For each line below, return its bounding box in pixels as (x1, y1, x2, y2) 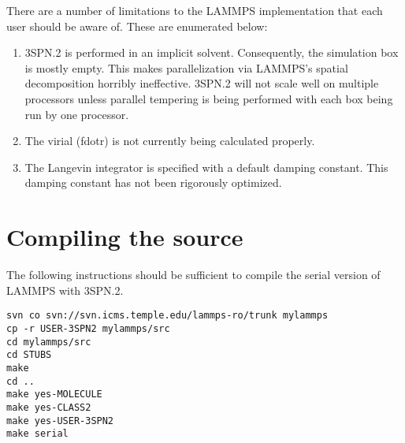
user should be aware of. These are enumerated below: (6, 17, 268, 34)
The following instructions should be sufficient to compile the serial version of (6, 266, 381, 283)
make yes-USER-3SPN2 (6, 415, 114, 426)
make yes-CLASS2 (6, 401, 91, 413)
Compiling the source (6, 221, 243, 253)
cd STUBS (6, 349, 52, 361)
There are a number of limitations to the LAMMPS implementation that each (6, 2, 383, 18)
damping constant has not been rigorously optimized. (24, 174, 282, 191)
